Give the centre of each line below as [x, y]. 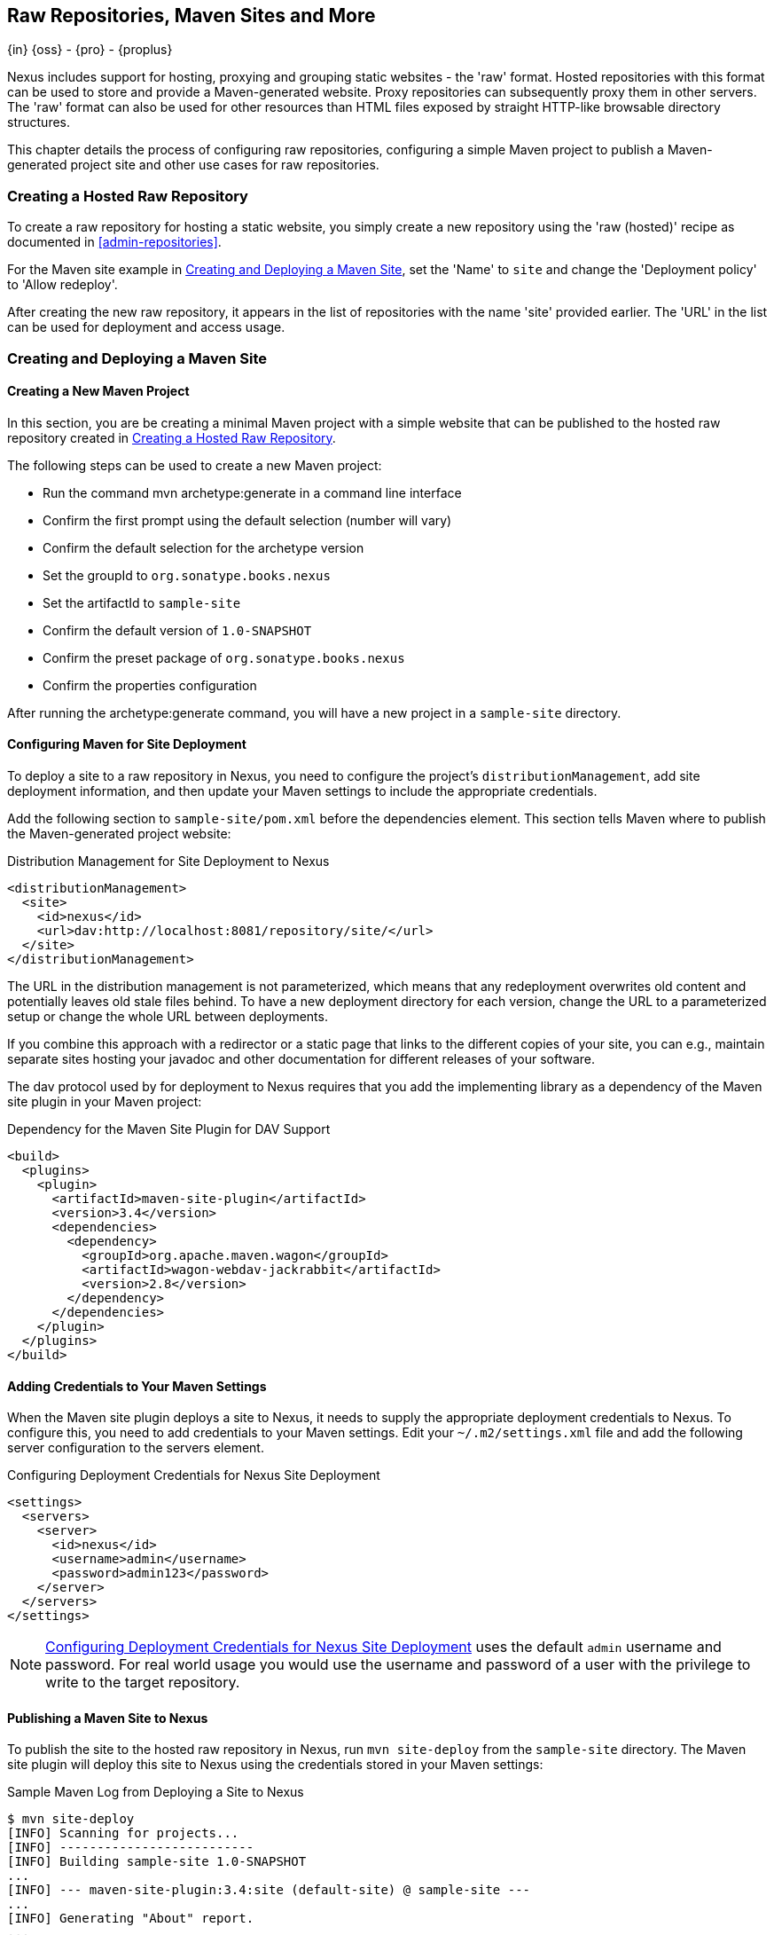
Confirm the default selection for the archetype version [203, 547]
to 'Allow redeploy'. [63, 285]
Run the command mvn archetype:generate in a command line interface [252, 492]
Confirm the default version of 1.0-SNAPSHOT [177, 630]
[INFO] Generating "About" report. [131, 1919]
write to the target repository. [143, 1683]
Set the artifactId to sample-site [142, 602]
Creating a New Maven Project [98, 391]
